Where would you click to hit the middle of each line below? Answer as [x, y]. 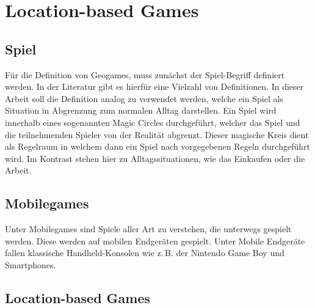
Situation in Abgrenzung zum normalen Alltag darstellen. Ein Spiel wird [141, 110]
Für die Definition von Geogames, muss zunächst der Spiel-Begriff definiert [145, 74]
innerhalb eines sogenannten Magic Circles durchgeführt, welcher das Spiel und [153, 122]
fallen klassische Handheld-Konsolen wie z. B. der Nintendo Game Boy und [145, 253]
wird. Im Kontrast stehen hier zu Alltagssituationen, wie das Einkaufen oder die [155, 158]
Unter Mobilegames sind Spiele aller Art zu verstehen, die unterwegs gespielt [148, 229]
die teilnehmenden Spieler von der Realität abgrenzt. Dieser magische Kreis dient [157, 134]
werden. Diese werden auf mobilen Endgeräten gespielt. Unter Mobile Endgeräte [155, 240]
